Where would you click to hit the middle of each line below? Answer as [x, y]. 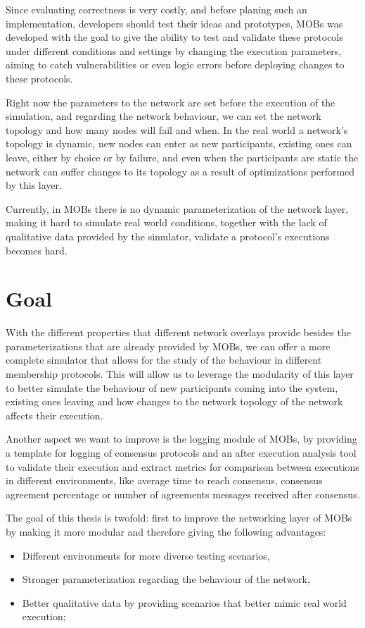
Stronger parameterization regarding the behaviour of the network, [166, 579]
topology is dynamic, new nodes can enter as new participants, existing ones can [179, 143]
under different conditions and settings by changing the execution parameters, [174, 50]
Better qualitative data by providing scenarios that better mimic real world [184, 602]
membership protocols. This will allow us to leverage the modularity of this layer [180, 374]
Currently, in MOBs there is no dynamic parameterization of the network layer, [177, 208]
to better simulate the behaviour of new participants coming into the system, [172, 387]
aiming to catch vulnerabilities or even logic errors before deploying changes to [175, 64]
